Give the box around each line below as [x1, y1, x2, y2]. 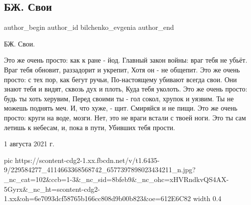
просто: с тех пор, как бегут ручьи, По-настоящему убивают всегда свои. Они [4, 74, 237, 84]
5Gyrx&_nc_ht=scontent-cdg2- [4, 183, 100, 194]
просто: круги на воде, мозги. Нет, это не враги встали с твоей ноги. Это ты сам [4, 112, 246, 122]
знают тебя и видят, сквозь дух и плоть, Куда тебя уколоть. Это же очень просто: [4, 84, 248, 94]
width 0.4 [193, 193, 222, 204]
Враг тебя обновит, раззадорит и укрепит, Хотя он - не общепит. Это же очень [4, 64, 240, 74]
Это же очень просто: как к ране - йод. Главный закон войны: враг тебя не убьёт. [4, 55, 248, 65]
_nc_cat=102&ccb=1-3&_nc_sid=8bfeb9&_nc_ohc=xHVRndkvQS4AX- [4, 174, 229, 184]
